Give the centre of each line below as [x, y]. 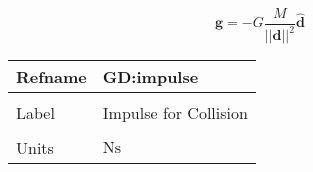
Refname [51, 77]
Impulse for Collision [175, 113]
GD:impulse [150, 77]
